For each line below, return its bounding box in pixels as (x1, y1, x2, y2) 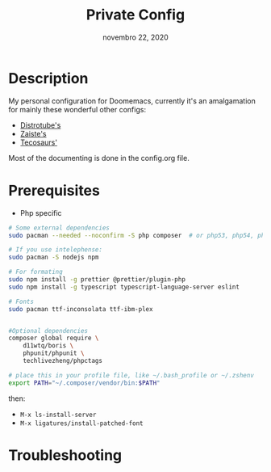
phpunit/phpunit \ (23, 349, 85, 357)
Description (8, 69, 89, 87)
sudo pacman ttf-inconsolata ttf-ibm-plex (8, 305, 153, 313)
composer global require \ (8, 334, 99, 343)
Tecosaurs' (19, 137, 58, 147)
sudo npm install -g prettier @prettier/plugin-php (8, 276, 186, 284)
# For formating (8, 268, 63, 276)
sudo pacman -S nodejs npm (8, 253, 99, 262)
